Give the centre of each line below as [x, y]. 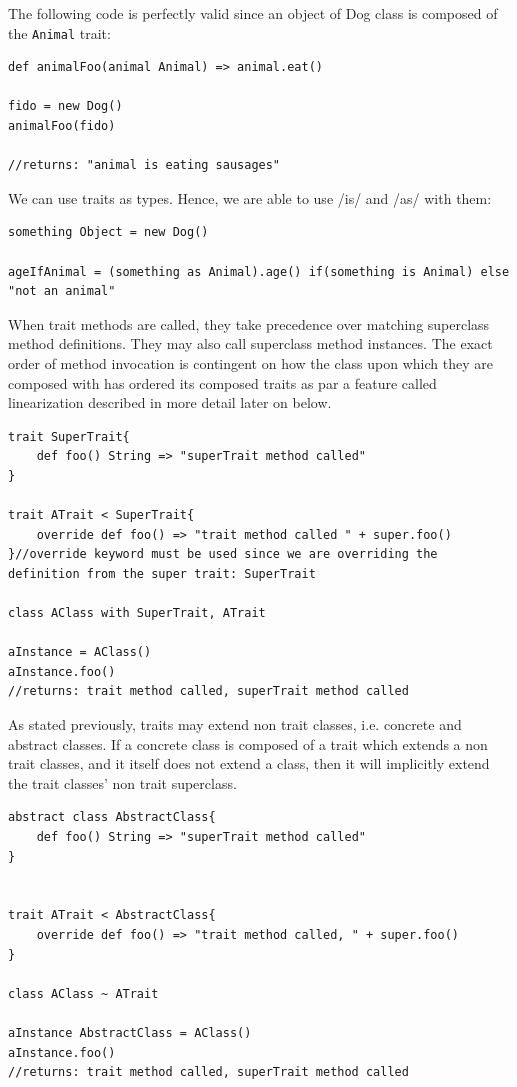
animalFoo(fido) [62, 126]
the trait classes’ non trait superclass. [122, 782]
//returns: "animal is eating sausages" [144, 165]
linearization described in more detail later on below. [170, 402]
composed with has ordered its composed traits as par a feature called [222, 382]
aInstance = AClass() [80, 652]
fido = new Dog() [65, 106]
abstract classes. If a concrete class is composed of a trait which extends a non [248, 743]
